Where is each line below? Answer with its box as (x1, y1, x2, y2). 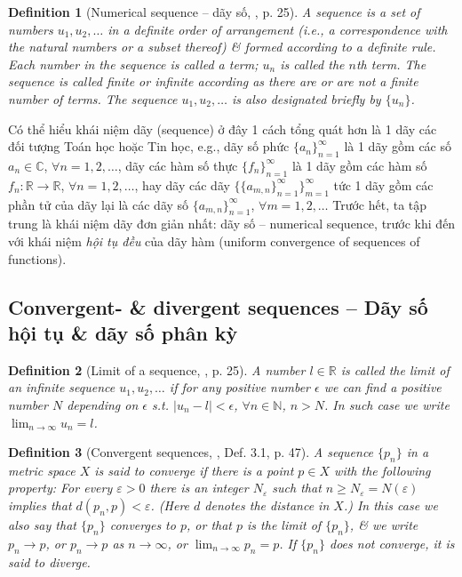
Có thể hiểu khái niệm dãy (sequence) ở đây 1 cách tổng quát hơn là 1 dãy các (8, 119, 437, 138)
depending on (67, 395, 139, 413)
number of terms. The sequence (8, 89, 178, 108)
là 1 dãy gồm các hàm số (291, 156, 427, 174)
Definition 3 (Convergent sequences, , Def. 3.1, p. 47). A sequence (8, 443, 374, 461)
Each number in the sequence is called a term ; (8, 54, 259, 73)
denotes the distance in (204, 496, 330, 515)
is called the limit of (340, 360, 450, 379)
